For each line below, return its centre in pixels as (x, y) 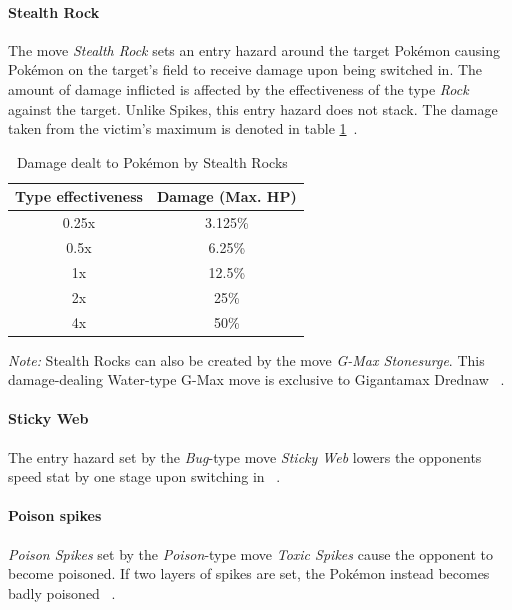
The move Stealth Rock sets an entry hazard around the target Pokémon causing (254, 49)
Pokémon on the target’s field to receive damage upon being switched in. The (245, 69)
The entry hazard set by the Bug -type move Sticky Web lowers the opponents (245, 456)
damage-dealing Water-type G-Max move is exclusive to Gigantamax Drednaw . (256, 379)
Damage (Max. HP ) (226, 196)
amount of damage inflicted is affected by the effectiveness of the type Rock (238, 88)
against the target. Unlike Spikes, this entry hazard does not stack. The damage (253, 108)
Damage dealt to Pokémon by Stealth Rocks (152, 161)
